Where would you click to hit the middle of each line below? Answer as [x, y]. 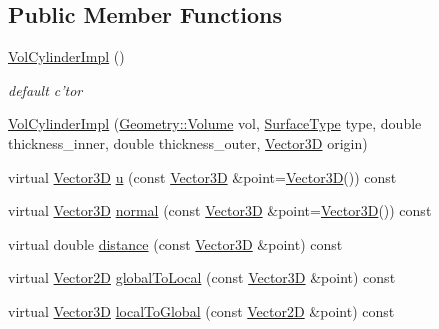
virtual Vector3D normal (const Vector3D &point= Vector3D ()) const [220, 210]
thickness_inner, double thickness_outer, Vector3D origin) [188, 142]
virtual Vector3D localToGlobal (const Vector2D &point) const [201, 310]
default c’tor [45, 89]
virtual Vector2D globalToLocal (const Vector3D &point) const [202, 277]
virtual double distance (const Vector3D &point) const [175, 243]
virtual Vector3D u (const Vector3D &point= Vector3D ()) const [202, 176]
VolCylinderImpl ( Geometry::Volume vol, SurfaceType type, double [215, 123]
